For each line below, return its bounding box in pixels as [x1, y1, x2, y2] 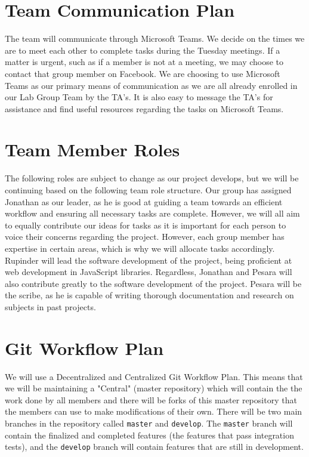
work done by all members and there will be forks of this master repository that [5, 393, 297, 406]
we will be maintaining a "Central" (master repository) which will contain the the [5, 382, 302, 394]
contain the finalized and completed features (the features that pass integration [5, 428, 294, 441]
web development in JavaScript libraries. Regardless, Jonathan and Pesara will [5, 265, 292, 278]
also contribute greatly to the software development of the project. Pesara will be [5, 277, 302, 289]
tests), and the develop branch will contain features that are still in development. [5, 440, 304, 453]
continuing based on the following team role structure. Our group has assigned [5, 184, 292, 196]
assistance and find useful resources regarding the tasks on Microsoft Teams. [5, 102, 284, 115]
